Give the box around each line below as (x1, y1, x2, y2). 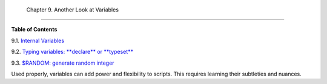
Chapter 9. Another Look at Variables (26, 6, 119, 13)
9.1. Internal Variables (11, 37, 65, 44)
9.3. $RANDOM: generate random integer (11, 59, 114, 66)
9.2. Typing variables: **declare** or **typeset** (11, 48, 133, 56)
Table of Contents (11, 26, 58, 33)
